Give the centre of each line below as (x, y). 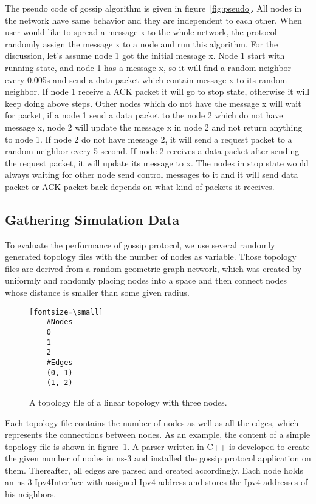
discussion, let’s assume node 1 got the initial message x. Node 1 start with (145, 56)
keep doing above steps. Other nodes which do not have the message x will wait (153, 103)
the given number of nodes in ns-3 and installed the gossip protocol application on (158, 458)
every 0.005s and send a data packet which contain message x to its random (146, 79)
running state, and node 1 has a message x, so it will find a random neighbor (148, 67)
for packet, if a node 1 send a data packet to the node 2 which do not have (144, 115)
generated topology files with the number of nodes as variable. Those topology (151, 257)
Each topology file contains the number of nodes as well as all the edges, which (152, 422)
